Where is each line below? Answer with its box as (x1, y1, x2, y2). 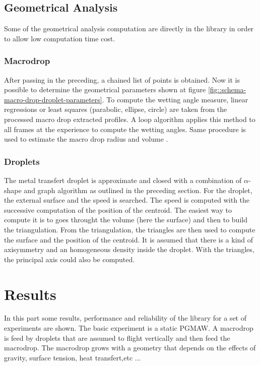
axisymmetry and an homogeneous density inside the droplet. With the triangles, (4, 244, 254, 255)
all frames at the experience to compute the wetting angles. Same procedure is (4, 124, 246, 134)
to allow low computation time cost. (4, 33, 115, 43)
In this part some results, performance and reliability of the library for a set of (4, 313, 246, 323)
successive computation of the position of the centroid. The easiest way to (4, 204, 232, 215)
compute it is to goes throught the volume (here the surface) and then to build (4, 214, 247, 225)
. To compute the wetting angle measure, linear (102, 94, 248, 104)
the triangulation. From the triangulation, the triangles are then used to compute (4, 224, 255, 234)
